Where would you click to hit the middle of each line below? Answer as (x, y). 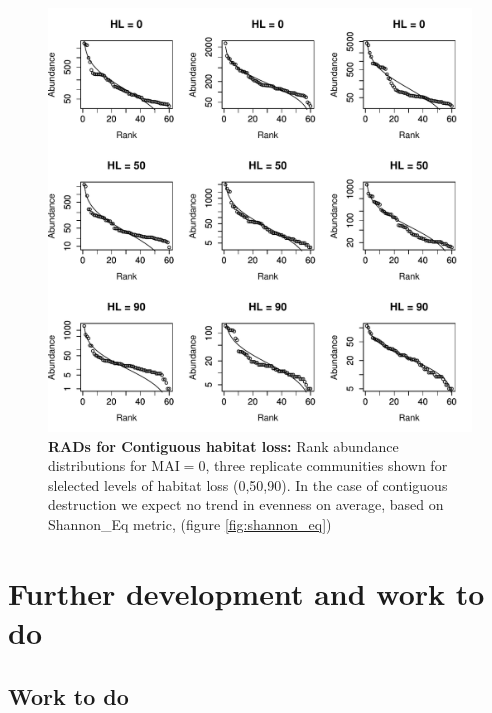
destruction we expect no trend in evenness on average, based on (246, 504)
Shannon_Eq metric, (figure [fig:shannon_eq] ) (190, 523)
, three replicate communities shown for (326, 465)
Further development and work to (246, 592)
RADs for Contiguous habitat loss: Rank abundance (223, 445)
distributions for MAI (114, 465)
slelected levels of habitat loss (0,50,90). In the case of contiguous (248, 484)
